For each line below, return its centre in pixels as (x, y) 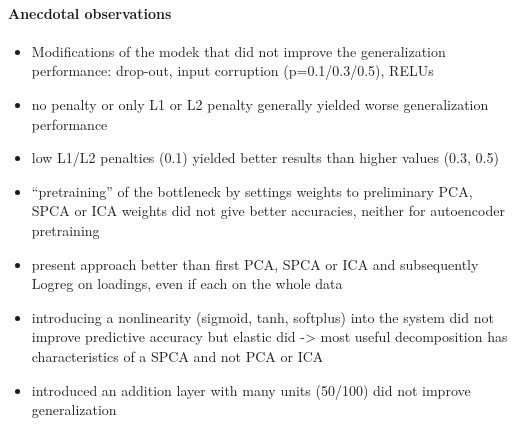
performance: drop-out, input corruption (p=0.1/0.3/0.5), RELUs (232, 70)
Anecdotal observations (90, 12)
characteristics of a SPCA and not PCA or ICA (177, 355)
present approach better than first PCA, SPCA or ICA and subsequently (255, 263)
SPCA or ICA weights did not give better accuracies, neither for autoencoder (268, 210)
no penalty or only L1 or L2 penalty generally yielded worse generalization (260, 103)
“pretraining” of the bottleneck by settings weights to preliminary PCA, (252, 190)
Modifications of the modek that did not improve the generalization (238, 50)
